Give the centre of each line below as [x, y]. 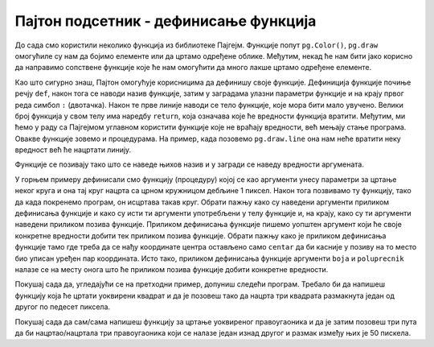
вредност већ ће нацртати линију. [73, 150]
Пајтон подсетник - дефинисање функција [166, 21]
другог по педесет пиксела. [63, 307]
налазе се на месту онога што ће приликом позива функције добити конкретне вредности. [172, 269]
